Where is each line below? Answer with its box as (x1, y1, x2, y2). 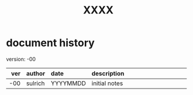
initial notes (91, 79, 123, 87)
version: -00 (6, 55, 36, 62)
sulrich (26, 79, 45, 87)
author (26, 69, 46, 78)
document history (6, 36, 95, 50)
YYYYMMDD (50, 79, 86, 87)
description (91, 69, 125, 78)
